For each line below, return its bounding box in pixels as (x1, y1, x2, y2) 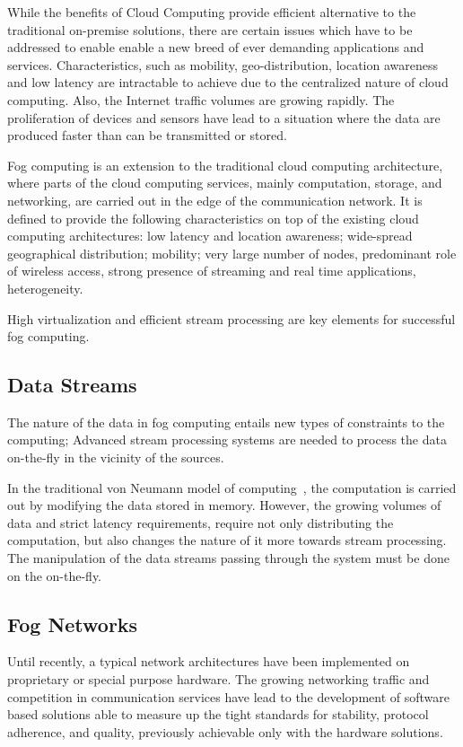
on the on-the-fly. (7, 566, 102, 584)
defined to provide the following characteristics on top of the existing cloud (7, 208, 419, 227)
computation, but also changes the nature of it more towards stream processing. (7, 531, 447, 549)
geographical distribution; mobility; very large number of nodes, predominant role (7, 243, 457, 262)
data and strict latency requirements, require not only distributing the (7, 513, 394, 532)
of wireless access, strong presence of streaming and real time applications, (7, 261, 416, 280)
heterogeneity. (7, 278, 83, 297)
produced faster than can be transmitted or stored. (7, 126, 287, 145)
